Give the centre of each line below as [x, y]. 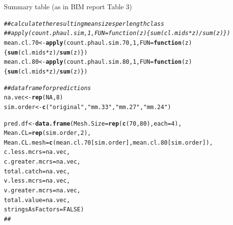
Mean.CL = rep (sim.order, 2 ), [48, 133]
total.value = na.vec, [37, 200]
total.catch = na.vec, [37, 171]
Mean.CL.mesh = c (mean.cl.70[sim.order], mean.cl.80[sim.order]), [108, 142]
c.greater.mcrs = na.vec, [42, 162]
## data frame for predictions [47, 88]
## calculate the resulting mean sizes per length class [84, 24]
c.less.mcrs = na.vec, [37, 152]
